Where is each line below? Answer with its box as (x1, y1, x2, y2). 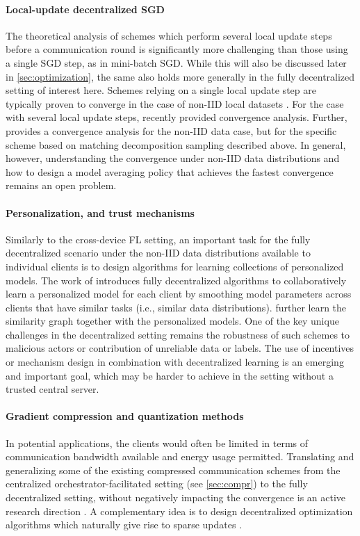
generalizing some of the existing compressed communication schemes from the (6, 462, 341, 477)
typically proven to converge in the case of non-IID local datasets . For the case (6, 96, 344, 111)
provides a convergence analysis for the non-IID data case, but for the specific (6, 123, 337, 138)
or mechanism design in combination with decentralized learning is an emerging (6, 355, 344, 369)
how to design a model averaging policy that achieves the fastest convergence (6, 164, 334, 179)
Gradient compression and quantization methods (6, 409, 244, 423)
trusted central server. (6, 382, 99, 396)
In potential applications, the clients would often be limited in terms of (6, 435, 309, 450)
